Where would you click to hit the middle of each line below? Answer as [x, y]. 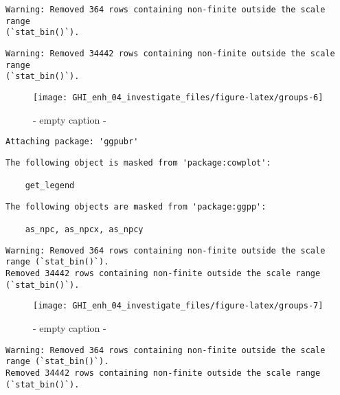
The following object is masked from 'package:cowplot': [138, 162]
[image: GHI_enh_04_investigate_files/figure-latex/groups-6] [178, 97]
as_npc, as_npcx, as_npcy [84, 230]
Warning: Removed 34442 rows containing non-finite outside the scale [170, 53]
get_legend [50, 186]
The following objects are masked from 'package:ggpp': [136, 206]
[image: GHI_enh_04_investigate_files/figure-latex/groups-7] [178, 306]
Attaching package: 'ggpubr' [72, 142]
